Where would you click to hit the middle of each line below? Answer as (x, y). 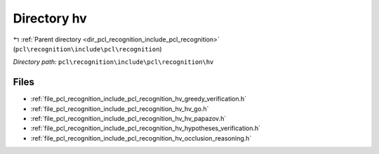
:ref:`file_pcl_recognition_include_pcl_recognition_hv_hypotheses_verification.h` (146, 128)
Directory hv (50, 18)
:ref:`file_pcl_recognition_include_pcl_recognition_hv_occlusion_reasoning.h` (141, 138)
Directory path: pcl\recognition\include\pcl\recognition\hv (113, 62)
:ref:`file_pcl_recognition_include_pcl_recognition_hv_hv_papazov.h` (128, 119)
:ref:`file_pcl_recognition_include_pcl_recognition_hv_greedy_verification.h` (139, 99)
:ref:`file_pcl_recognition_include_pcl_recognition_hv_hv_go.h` (120, 108)
